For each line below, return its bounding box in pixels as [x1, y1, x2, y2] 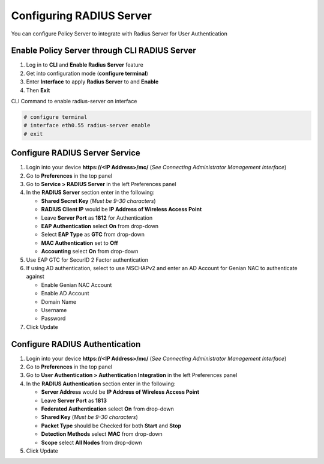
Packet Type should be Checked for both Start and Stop [41, 422, 182, 429]
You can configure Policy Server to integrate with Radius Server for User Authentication [11, 30, 227, 37]
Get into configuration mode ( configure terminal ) [26, 70, 148, 77]
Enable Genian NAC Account [41, 281, 112, 288]
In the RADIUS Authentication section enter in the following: [26, 380, 176, 387]
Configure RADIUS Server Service [11, 148, 140, 158]
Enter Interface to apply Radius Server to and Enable [26, 78, 159, 85]
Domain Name [41, 298, 77, 306]
